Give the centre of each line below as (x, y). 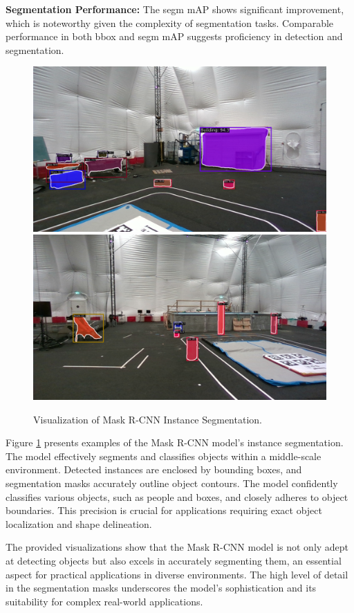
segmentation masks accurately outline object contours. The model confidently (172, 483)
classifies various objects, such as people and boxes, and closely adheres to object (177, 496)
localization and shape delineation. (79, 523)
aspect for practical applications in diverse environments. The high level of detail (177, 574)
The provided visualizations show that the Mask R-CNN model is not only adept (177, 547)
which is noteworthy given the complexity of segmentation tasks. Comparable (170, 22)
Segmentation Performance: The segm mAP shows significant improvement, (175, 9)
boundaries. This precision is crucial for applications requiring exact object (164, 510)
